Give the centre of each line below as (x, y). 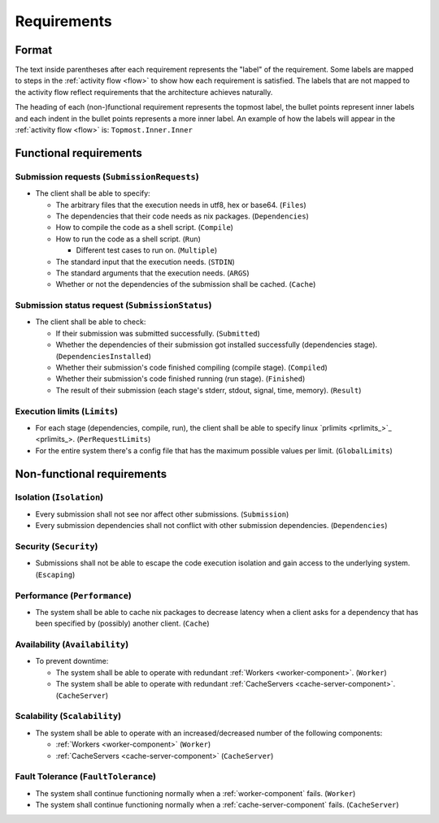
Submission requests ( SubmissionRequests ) (107, 176)
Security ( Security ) (57, 547)
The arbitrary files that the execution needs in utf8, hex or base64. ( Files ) (181, 205)
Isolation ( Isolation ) (59, 497)
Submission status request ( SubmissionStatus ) (113, 305)
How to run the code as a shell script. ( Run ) (128, 239)
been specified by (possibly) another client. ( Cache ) (123, 624)
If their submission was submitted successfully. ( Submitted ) (158, 333)
